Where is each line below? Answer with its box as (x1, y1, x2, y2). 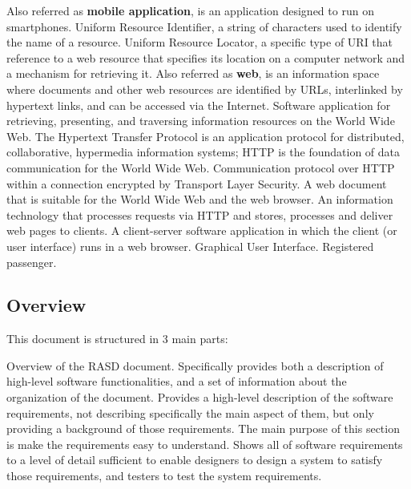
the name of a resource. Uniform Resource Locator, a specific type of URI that (6, 34, 393, 51)
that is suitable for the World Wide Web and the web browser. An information (6, 191, 393, 208)
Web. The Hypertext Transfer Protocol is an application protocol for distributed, (6, 127, 405, 144)
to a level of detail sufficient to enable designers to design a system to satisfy (6, 451, 383, 468)
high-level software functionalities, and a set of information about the (6, 373, 347, 390)
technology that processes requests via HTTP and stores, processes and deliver (6, 206, 393, 223)
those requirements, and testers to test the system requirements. (6, 467, 322, 484)
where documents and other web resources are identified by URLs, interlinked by (6, 80, 403, 97)
